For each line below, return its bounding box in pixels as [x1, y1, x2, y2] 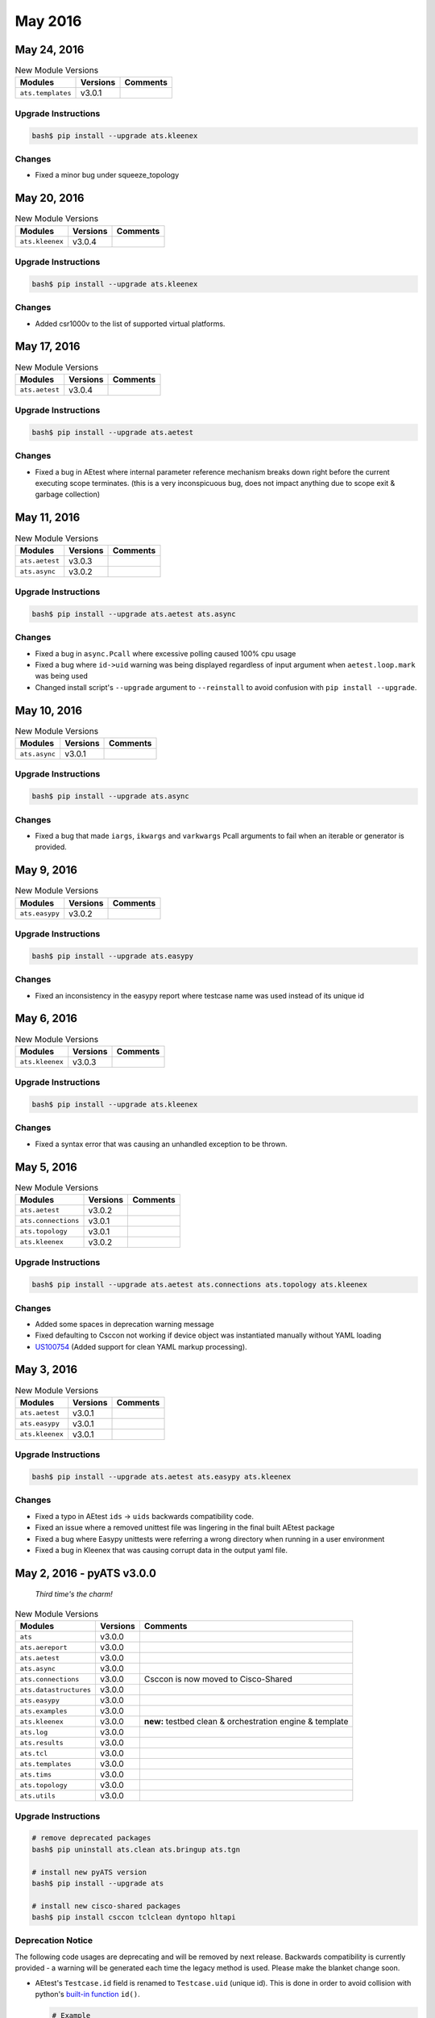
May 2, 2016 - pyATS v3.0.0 [14, 1566, 157, 1580]
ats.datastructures [19, 1685, 92, 1694]
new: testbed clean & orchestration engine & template [143, 1716, 349, 1727]
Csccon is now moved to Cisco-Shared [143, 1673, 293, 1685]
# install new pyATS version [31, 1867, 147, 1877]
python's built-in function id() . [35, 1989, 140, 1999]
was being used [35, 671, 88, 681]
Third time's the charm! [35, 1589, 113, 1599]
